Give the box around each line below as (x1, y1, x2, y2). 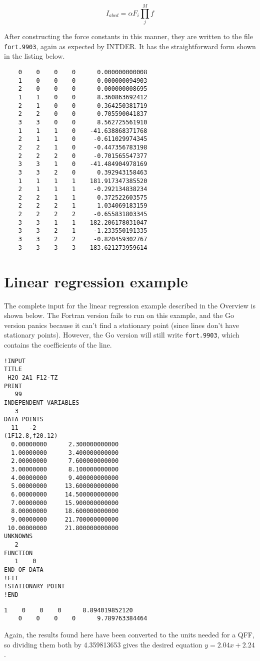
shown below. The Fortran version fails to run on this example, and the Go (4, 310, 234, 320)
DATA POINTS (4, 416, 43, 423)
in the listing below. (4, 51, 65, 61)
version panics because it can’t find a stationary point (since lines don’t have (4, 319, 239, 330)
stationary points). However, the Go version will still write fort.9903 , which (4, 329, 239, 340)
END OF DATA (4, 566, 43, 573)
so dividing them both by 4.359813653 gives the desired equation (4, 639, 202, 649)
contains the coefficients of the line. (4, 339, 112, 350)
